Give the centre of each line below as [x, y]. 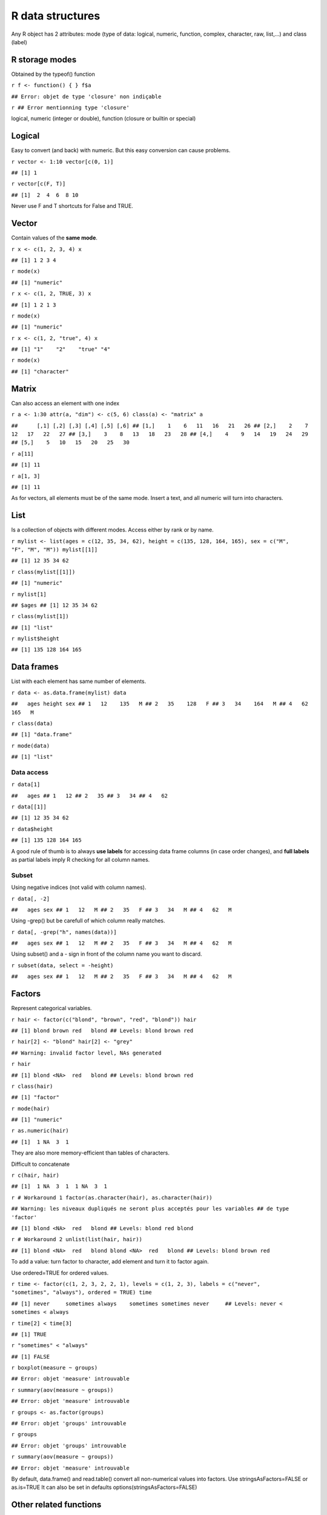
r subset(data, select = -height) [62, 965]
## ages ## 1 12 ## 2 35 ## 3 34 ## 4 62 [90, 796]
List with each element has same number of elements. [79, 681]
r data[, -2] [31, 899]
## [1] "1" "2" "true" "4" [61, 349]
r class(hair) [32, 1086]
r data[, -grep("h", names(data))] [64, 932]
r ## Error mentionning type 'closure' [70, 108]
